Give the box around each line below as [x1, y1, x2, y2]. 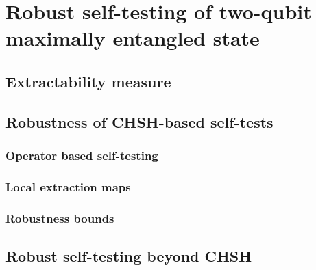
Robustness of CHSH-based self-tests [5, 111, 274, 132]
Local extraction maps [5, 178, 131, 195]
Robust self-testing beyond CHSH [5, 245, 252, 267]
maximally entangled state [5, 24, 260, 52]
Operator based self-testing [5, 147, 158, 164]
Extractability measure [5, 70, 171, 92]
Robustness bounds [5, 209, 114, 226]
